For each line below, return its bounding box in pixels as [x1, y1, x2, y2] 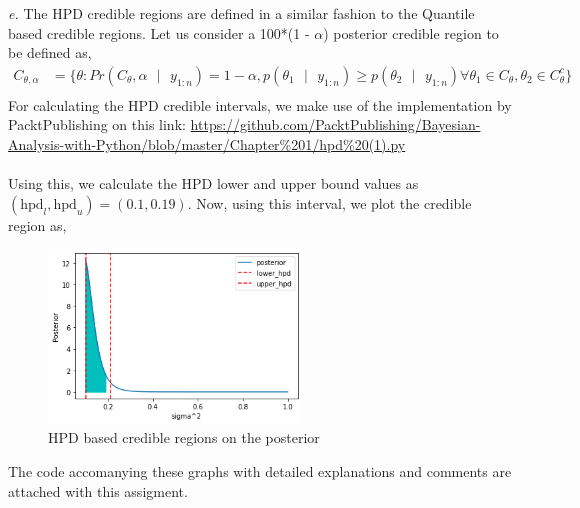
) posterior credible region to [323, 22, 499, 43]
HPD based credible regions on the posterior [48, 427, 320, 448]
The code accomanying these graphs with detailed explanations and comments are [8, 461, 512, 482]
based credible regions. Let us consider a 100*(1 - [8, 22, 310, 43]
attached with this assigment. [8, 480, 188, 501]
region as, [8, 214, 67, 235]
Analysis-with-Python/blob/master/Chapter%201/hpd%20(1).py [8, 134, 406, 155]
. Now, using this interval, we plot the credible [187, 192, 472, 213]
